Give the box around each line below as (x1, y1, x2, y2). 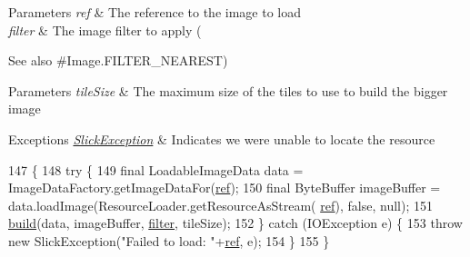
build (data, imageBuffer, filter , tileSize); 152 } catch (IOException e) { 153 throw (8, 213, 463, 232)
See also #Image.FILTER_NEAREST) (8, 51, 228, 70)
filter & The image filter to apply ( (8, 20, 202, 39)
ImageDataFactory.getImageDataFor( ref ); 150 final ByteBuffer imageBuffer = (8, 178, 441, 197)
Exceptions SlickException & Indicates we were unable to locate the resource (8, 129, 435, 148)
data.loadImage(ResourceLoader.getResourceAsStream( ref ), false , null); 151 (8, 195, 433, 214)
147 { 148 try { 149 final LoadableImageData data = (8, 160, 304, 179)
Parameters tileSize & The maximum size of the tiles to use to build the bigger (8, 81, 448, 100)
